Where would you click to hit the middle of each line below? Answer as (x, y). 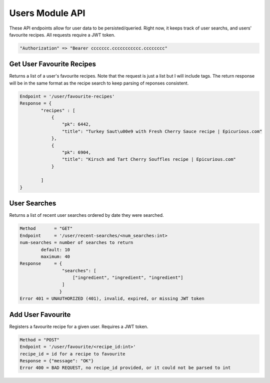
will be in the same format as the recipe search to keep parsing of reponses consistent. (99, 83)
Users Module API (47, 13)
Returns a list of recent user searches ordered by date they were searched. (87, 215)
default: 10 (55, 250)
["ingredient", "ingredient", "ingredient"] (128, 278)
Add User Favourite (40, 315)
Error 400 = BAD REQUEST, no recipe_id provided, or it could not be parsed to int (125, 368)
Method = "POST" (40, 340)
